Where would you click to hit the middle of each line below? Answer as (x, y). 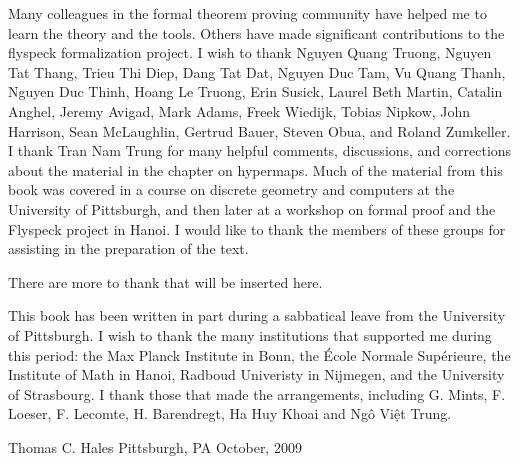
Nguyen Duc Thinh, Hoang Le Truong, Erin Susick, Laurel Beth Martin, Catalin (255, 91)
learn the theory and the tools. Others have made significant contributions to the (256, 32)
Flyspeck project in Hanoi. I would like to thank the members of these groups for (257, 228)
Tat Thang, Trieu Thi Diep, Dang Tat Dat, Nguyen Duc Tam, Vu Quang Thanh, (257, 71)
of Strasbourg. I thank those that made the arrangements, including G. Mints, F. (257, 393)
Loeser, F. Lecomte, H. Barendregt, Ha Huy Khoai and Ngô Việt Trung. (230, 413)
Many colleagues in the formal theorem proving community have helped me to (247, 13)
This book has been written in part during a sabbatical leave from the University (257, 315)
